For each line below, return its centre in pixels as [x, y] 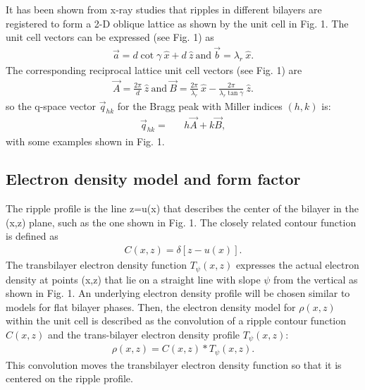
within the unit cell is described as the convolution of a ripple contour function [176, 321]
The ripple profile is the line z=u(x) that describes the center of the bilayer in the [182, 208]
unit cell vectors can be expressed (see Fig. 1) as [110, 37]
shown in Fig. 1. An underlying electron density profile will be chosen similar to [178, 293]
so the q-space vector [51, 105]
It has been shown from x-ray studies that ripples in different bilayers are [164, 9]
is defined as [32, 236]
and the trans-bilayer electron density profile [144, 334]
